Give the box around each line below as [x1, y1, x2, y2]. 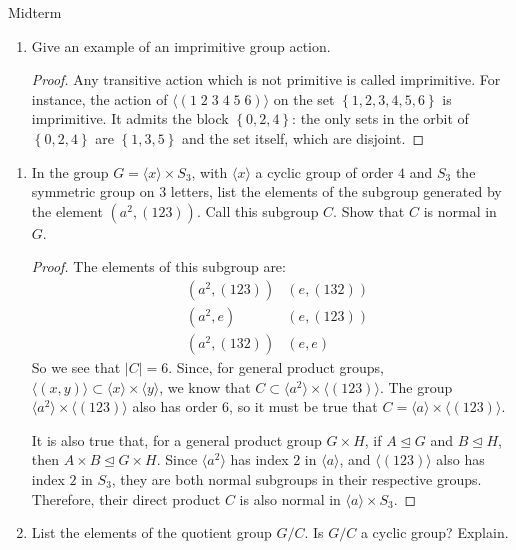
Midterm [8, 2, 62, 22]
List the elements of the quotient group [31, 522, 272, 543]
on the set [273, 88, 335, 109]
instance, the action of [31, 88, 168, 109]
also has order [132, 396, 218, 417]
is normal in [423, 200, 497, 221]
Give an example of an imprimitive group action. [31, 35, 331, 56]
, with [191, 161, 228, 182]
